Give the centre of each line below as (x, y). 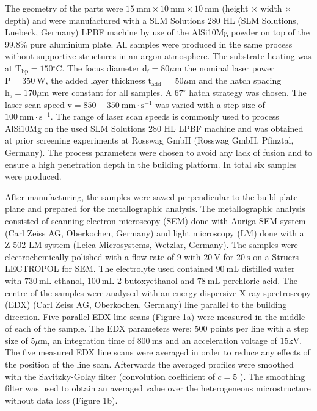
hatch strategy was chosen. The (248, 93)
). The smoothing (272, 376)
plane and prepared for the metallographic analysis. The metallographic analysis (155, 209)
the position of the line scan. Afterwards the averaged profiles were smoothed (149, 364)
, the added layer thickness (95, 80)
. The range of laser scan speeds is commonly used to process (165, 116)
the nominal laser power (229, 67)
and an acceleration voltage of (221, 340)
